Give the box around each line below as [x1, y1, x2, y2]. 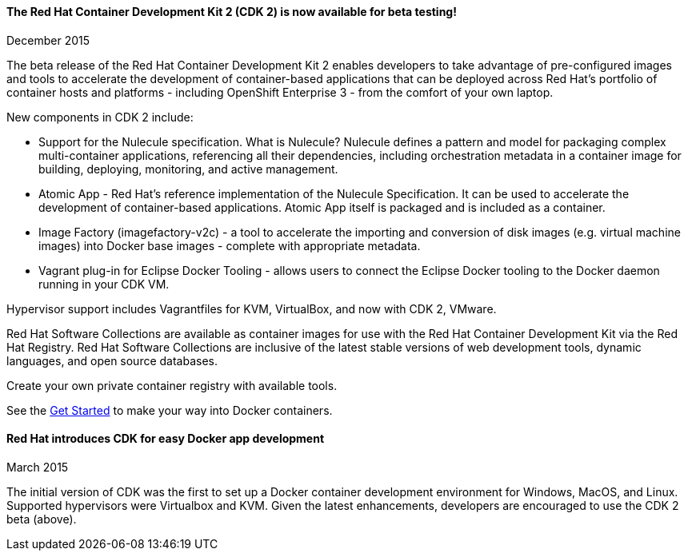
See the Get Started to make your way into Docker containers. [6, 403, 333, 417]
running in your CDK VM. [38, 277, 170, 291]
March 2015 [6, 460, 69, 474]
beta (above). [6, 511, 77, 526]
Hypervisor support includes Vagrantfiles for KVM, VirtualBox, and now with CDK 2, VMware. [6, 301, 497, 316]
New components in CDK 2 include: [6, 109, 194, 124]
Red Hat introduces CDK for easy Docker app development [6, 432, 325, 446]
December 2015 [6, 33, 90, 47]
